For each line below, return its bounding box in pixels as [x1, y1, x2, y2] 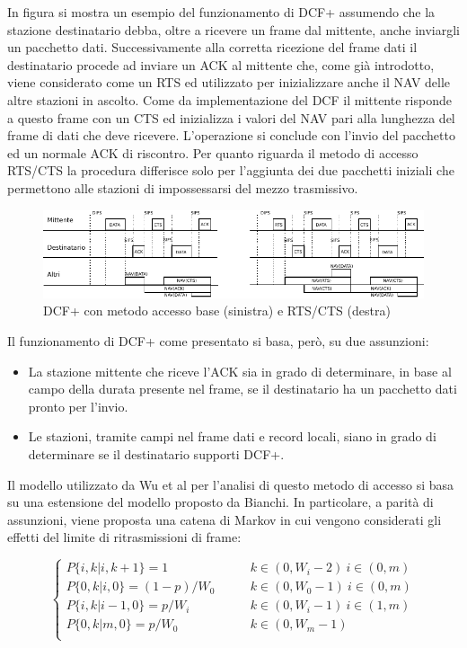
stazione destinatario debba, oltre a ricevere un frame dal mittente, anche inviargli [7, 20, 460, 39]
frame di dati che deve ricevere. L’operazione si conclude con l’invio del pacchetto [7, 126, 455, 145]
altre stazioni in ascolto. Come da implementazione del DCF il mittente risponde [7, 90, 452, 109]
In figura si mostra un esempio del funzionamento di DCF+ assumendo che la [7, 3, 436, 21]
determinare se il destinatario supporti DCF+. [28, 444, 285, 463]
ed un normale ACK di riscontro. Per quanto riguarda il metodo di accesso [7, 143, 419, 162]
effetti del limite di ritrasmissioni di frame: [7, 528, 242, 546]
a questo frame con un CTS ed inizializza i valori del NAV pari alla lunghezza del [7, 108, 455, 127]
